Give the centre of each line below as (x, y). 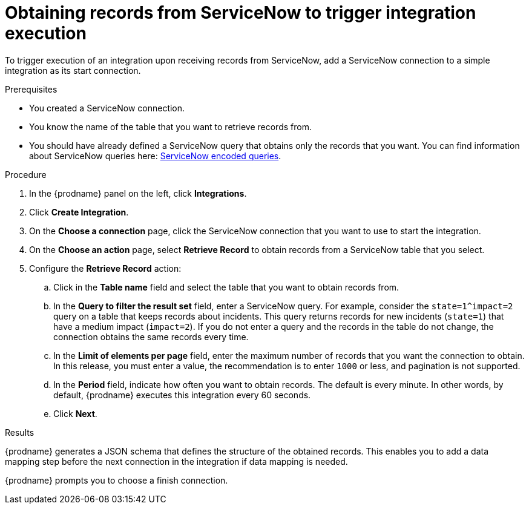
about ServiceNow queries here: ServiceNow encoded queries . (155, 156)
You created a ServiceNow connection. (107, 108)
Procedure (26, 174)
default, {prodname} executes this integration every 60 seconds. (182, 395)
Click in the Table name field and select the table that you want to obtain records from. (226, 287)
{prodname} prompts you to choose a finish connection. (117, 480)
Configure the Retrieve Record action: (105, 268)
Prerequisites (31, 89)
